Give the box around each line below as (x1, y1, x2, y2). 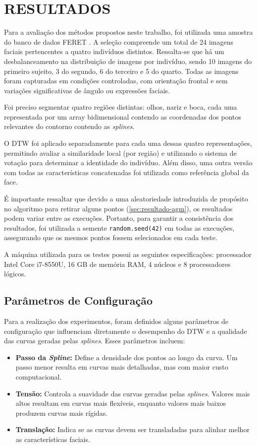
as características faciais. (15, 434, 90, 444)
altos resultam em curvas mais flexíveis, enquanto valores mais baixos (15, 398, 226, 408)
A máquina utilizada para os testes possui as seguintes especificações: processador (4, 249, 252, 259)
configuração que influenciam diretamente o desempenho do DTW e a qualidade (4, 325, 247, 336)
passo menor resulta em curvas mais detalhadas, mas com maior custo (15, 362, 228, 372)
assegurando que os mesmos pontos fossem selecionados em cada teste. (4, 232, 217, 243)
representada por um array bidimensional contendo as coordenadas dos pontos (4, 111, 242, 122)
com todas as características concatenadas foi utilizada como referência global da (4, 167, 249, 177)
